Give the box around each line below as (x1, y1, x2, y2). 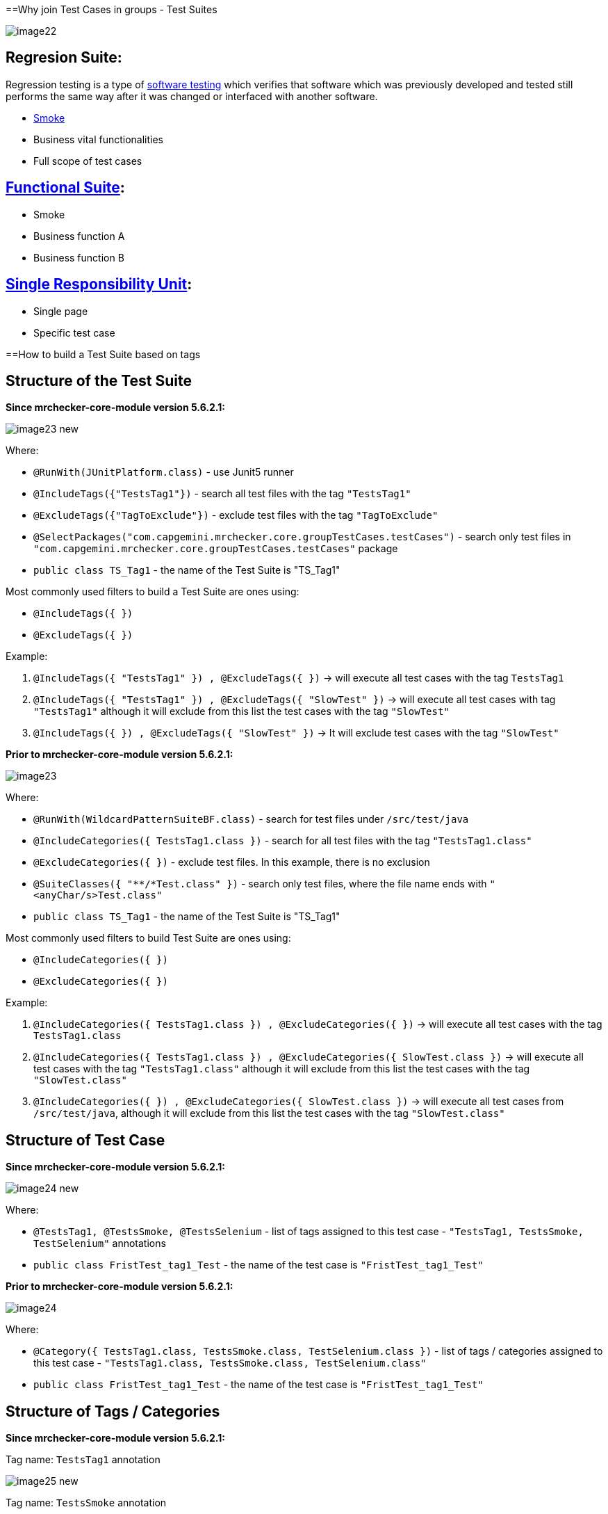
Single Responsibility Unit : (6, 275, 192, 293)
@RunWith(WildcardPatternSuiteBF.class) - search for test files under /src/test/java (33, 813, 469, 826)
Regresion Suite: (6, 49, 122, 67)
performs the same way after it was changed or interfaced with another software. (6, 90, 378, 102)
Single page (33, 305, 88, 317)
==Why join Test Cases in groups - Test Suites (6, 3, 217, 15)
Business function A (33, 229, 125, 242)
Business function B (33, 251, 124, 264)
